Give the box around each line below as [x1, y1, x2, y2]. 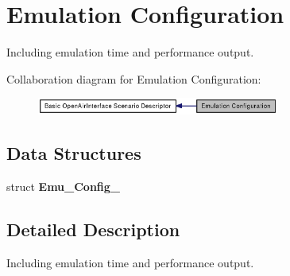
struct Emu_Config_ [6, 177, 121, 194]
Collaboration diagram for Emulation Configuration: [6, 70, 261, 87]
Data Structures [6, 140, 141, 165]
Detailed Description [6, 216, 180, 241]
